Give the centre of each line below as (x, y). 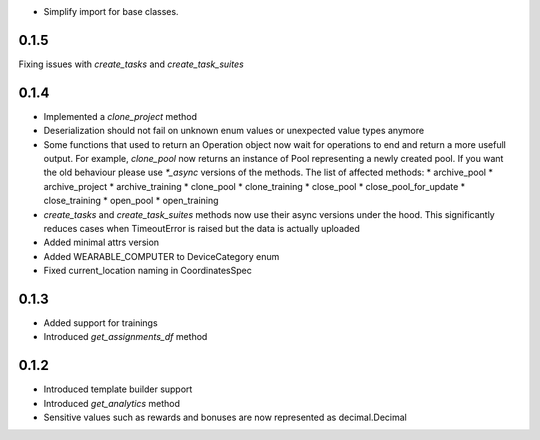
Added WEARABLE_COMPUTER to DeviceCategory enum (161, 256)
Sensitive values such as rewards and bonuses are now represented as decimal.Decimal (225, 417)
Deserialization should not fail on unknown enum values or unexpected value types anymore (234, 131)
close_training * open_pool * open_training (131, 201)
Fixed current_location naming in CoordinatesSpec (147, 271)
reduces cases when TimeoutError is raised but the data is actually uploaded (201, 228)
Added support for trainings (101, 323)
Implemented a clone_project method (120, 116)
